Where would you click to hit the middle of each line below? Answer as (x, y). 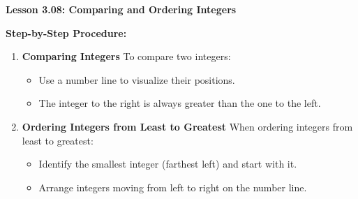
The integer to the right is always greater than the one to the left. (180, 103)
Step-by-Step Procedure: (66, 32)
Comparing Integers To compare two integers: (126, 56)
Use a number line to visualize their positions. (137, 79)
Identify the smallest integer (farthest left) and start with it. (168, 164)
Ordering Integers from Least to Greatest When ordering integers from (187, 126)
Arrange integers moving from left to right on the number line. (173, 187)
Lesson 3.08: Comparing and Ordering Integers (121, 9)
